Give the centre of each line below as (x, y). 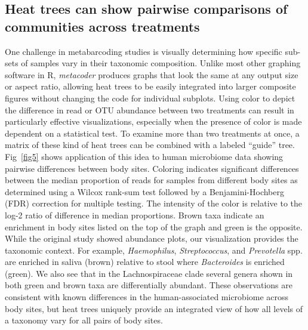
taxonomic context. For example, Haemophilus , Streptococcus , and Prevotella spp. (154, 250)
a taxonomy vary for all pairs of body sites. (84, 320)
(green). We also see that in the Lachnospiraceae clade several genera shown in (149, 273)
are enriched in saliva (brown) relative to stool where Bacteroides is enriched (145, 262)
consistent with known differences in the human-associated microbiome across (147, 297)
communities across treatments (102, 26)
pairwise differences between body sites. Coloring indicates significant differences (152, 168)
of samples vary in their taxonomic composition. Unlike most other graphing (161, 63)
